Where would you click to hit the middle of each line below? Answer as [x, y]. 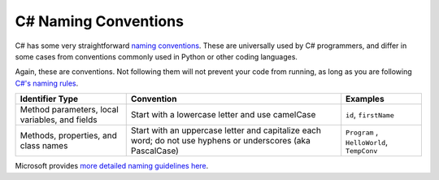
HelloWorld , [367, 142]
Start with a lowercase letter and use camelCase [223, 115]
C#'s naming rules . [47, 83]
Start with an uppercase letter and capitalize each [226, 130]
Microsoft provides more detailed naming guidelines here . [112, 166]
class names [44, 146]
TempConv [362, 151]
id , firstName [370, 115]
